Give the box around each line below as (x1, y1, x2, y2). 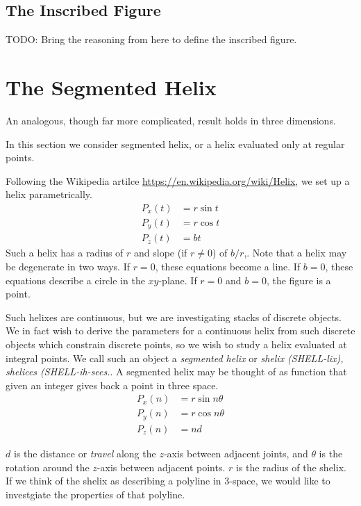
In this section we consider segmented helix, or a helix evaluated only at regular (6, 136, 345, 151)
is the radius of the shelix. (235, 459, 346, 474)
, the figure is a (266, 272, 331, 287)
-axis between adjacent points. (96, 459, 226, 474)
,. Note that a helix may (244, 245, 347, 260)
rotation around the (6, 459, 90, 474)
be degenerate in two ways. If (6, 259, 130, 274)
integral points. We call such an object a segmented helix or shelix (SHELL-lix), (6, 350, 344, 365)
